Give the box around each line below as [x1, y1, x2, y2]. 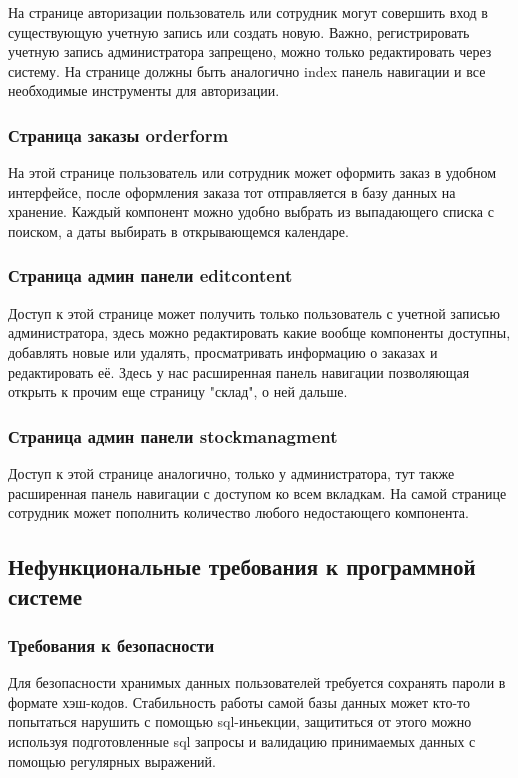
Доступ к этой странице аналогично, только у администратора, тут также [8, 462, 455, 483]
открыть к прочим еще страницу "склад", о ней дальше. [8, 381, 348, 402]
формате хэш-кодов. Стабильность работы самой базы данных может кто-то [8, 691, 470, 712]
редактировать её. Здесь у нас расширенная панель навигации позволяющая [8, 361, 470, 382]
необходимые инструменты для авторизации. [8, 80, 280, 101]
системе [8, 580, 83, 611]
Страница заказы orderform [8, 122, 229, 147]
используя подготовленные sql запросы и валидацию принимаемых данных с [8, 730, 476, 751]
